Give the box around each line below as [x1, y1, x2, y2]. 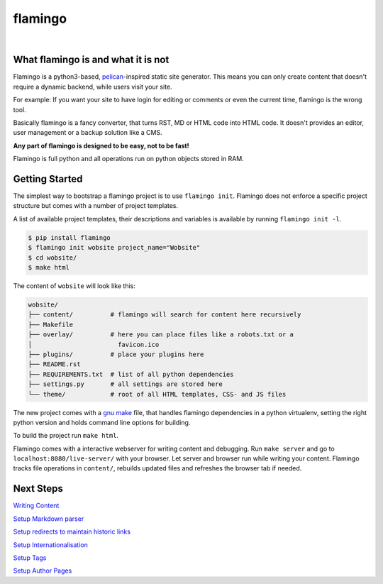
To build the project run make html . [13, 431, 119, 440]
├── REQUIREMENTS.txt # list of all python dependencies [28, 370, 234, 378]
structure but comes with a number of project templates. [13, 202, 179, 210]
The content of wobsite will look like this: [13, 282, 136, 290]
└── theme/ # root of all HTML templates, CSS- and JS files [28, 390, 287, 398]
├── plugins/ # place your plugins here [28, 350, 204, 358]
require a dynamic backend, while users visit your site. [13, 82, 173, 91]
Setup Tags [13, 553, 47, 562]
